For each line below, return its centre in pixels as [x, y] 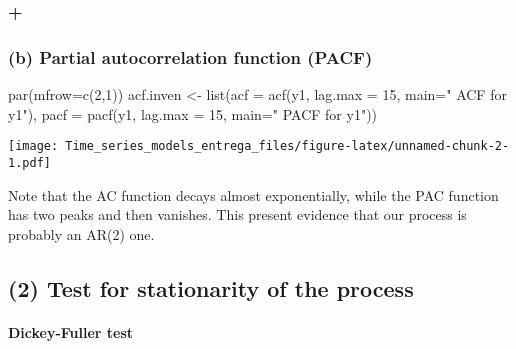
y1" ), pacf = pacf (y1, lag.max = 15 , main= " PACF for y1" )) [193, 113]
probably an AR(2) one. [81, 233]
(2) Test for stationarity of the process [211, 287]
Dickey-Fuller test [71, 331]
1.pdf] [29, 162]
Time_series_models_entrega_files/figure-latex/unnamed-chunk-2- [287, 146]
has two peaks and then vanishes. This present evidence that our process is [237, 214]
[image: [33, 146]
